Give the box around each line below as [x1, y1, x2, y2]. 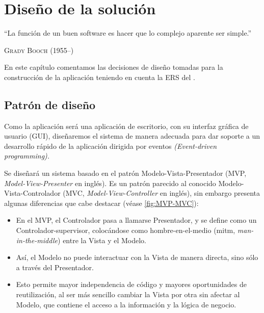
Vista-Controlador [4, 188, 61, 198]
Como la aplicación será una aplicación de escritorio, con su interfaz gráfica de [4, 120, 249, 131]
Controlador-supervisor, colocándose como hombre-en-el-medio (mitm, [16, 225, 235, 236]
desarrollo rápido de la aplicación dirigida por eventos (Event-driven [4, 140, 217, 151]
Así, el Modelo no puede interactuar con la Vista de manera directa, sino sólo [16, 252, 258, 263]
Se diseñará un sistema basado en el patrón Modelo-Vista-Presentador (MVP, [4, 168, 247, 178]
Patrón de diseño [4, 96, 96, 112]
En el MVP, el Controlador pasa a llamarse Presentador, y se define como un [16, 215, 257, 225]
